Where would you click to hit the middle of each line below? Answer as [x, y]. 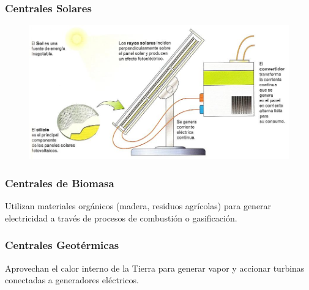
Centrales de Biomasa [60, 183]
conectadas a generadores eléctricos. [72, 280]
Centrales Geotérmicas [62, 245]
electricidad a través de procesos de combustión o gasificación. [121, 217]
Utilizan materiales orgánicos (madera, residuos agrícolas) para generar [138, 206]
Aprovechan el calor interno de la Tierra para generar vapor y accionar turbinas [155, 268]
